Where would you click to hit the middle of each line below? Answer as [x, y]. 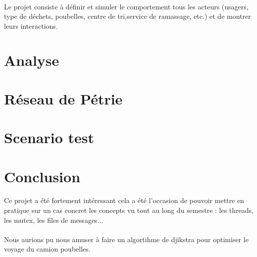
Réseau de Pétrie [63, 98]
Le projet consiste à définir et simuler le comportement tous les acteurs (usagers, [126, 6]
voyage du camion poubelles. [47, 249]
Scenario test [49, 137]
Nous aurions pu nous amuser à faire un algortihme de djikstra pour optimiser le [126, 239]
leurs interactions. [31, 26]
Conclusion [42, 176]
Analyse [32, 60]
